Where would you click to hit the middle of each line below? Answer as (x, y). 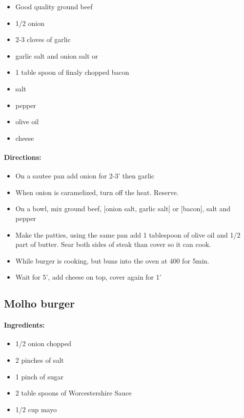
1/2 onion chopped (43, 343)
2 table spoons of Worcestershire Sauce (73, 393)
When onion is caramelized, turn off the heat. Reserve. (97, 192)
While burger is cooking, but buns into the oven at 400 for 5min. (112, 260)
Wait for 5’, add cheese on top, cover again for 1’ (88, 277)
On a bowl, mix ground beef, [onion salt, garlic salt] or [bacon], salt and (123, 209)
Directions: (23, 157)
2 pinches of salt (40, 360)
